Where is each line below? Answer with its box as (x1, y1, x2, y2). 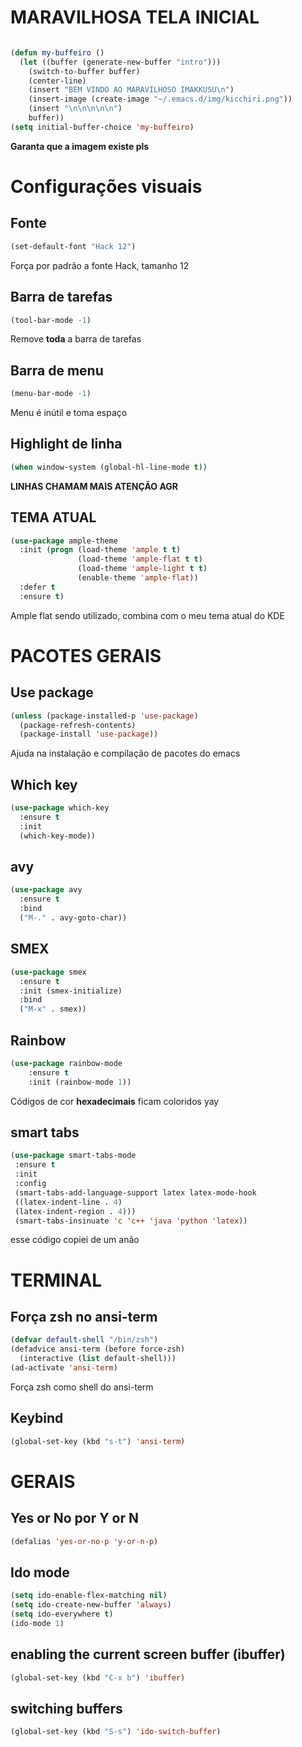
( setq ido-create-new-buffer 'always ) (10, 1600, 172, 1610)
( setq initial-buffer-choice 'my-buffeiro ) (10, 122, 195, 132)
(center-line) (28, 76, 87, 86)
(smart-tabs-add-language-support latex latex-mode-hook (14, 1187, 257, 1198)
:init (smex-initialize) (19, 986, 123, 996)
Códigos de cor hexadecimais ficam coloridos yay (10, 1095, 220, 1107)
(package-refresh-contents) (19, 720, 137, 730)
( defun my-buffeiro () (10, 47, 105, 58)
